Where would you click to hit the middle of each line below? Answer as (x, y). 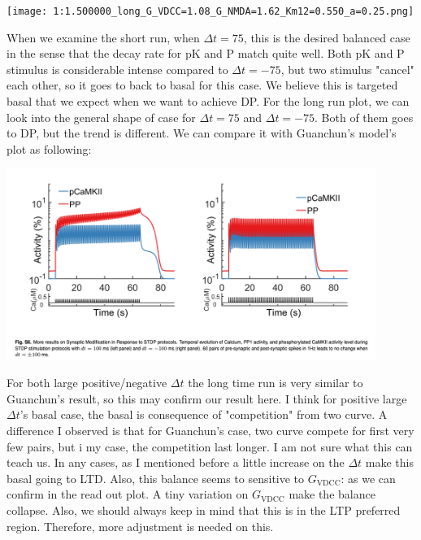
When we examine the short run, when (103, 37)
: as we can (368, 478)
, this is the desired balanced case (327, 37)
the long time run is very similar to (276, 383)
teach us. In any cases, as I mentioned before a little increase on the (176, 462)
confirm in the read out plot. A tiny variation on (128, 494)
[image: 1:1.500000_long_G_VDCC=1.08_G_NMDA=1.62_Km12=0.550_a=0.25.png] (210, 11)
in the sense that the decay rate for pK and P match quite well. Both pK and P (206, 53)
